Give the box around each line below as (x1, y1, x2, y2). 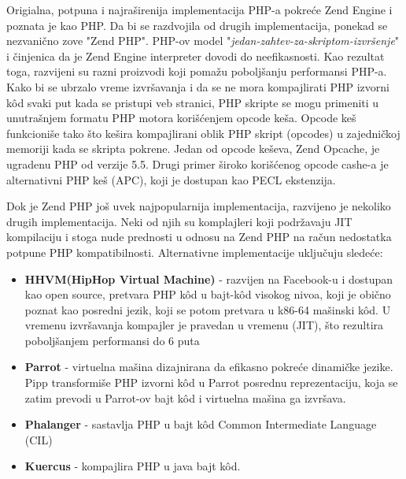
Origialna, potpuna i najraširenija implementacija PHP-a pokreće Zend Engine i (6, 2, 393, 17)
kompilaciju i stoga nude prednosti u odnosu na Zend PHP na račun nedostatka (6, 228, 392, 245)
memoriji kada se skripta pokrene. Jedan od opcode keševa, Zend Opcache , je (6, 140, 380, 157)
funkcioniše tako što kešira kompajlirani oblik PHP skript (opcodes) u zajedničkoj (6, 124, 400, 141)
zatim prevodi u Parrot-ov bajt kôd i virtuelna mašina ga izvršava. (24, 389, 346, 406)
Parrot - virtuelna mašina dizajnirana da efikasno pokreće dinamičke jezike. (24, 358, 393, 375)
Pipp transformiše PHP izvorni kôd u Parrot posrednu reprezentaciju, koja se (24, 374, 398, 391)
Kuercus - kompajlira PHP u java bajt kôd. (24, 458, 241, 474)
